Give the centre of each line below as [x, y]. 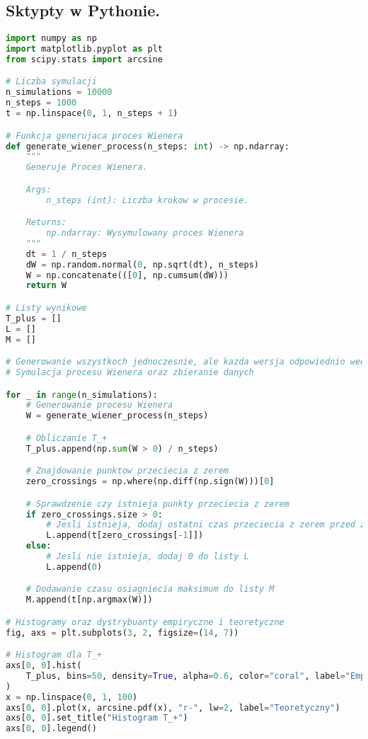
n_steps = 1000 [41, 103]
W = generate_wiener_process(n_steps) [117, 416]
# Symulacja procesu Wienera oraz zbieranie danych [130, 373]
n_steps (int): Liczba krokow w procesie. [148, 200]
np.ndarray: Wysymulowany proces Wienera [145, 233]
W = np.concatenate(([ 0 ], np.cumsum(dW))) [127, 275]
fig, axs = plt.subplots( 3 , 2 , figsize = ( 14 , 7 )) [122, 632]
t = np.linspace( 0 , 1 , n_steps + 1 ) [92, 114]
